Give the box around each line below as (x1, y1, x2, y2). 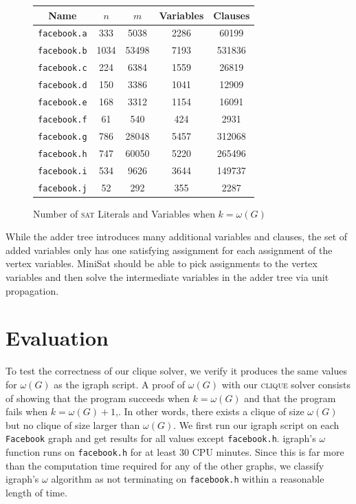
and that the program (244, 390, 336, 405)
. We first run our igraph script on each (173, 417, 340, 432)
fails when (5, 404, 48, 419)
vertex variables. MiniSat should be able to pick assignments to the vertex (5, 256, 318, 271)
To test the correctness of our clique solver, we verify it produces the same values (5, 364, 347, 378)
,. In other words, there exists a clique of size (115, 404, 304, 419)
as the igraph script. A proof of (54, 377, 186, 391)
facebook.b (38, 46, 87, 56)
